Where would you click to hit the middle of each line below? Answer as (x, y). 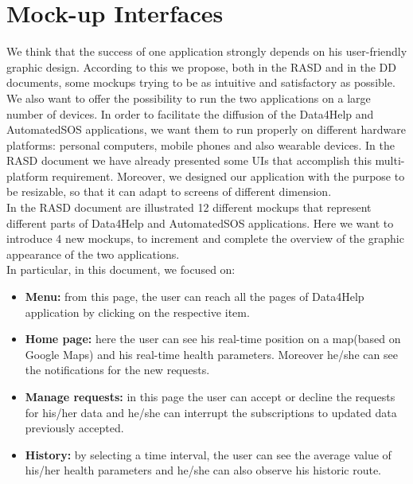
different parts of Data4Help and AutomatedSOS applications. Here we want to (200, 222)
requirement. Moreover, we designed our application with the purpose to (228, 176)
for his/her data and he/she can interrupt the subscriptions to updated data (211, 412)
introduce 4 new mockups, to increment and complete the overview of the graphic (205, 238)
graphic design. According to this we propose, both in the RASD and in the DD (201, 66)
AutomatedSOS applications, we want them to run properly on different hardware (206, 129)
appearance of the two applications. (93, 254)
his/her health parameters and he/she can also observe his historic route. (203, 470)
